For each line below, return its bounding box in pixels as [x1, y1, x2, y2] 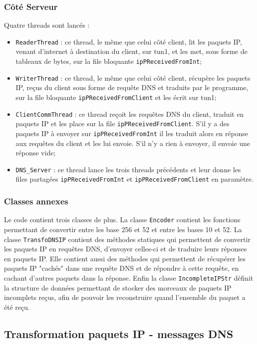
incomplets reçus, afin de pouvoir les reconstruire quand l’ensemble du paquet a [4, 292, 246, 302]
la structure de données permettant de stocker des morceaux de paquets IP [4, 282, 232, 293]
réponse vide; [15, 147, 56, 158]
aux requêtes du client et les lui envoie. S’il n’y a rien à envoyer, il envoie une [15, 138, 250, 148]
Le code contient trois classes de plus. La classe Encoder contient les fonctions [4, 214, 241, 225]
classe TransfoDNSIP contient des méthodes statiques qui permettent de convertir [4, 234, 251, 244]
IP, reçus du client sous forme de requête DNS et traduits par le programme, [15, 82, 249, 93]
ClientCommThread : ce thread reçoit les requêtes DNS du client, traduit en [15, 108, 244, 119]
